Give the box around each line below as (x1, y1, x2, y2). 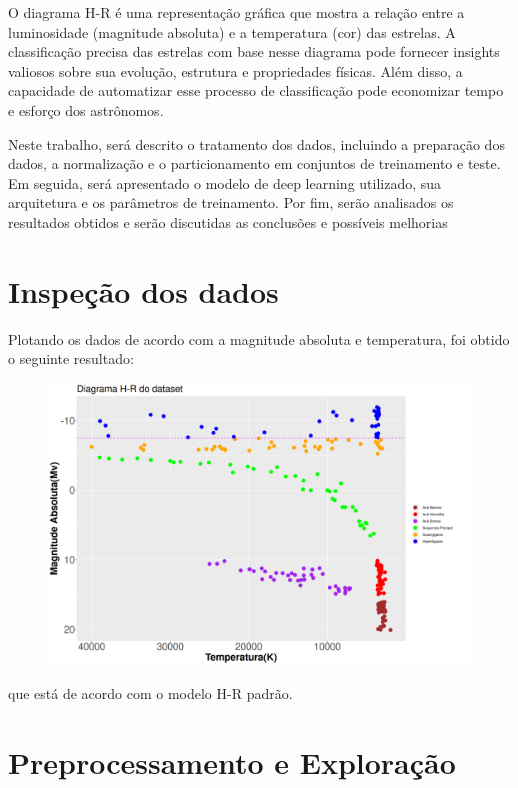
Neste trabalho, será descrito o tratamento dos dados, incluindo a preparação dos (8, 133, 505, 154)
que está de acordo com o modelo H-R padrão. (8, 682, 293, 703)
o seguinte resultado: (8, 348, 134, 369)
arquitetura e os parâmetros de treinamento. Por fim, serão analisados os (8, 192, 454, 213)
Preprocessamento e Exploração (8, 741, 456, 782)
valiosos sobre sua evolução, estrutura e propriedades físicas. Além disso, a (8, 60, 463, 81)
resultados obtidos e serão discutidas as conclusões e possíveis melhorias (8, 211, 448, 232)
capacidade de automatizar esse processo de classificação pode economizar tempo (8, 80, 504, 101)
